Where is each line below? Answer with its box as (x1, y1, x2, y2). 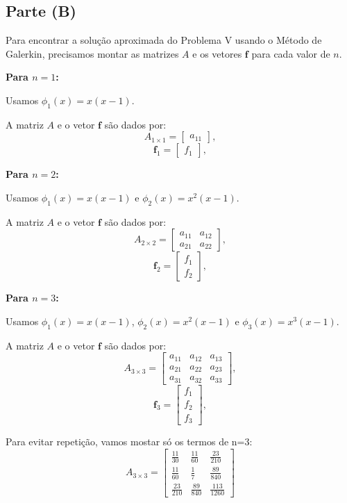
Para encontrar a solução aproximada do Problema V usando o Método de (6, 33, 322, 47)
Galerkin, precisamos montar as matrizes (6, 46, 179, 60)
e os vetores (192, 46, 242, 60)
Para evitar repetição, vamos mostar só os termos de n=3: (6, 434, 253, 449)
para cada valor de (251, 46, 330, 60)
